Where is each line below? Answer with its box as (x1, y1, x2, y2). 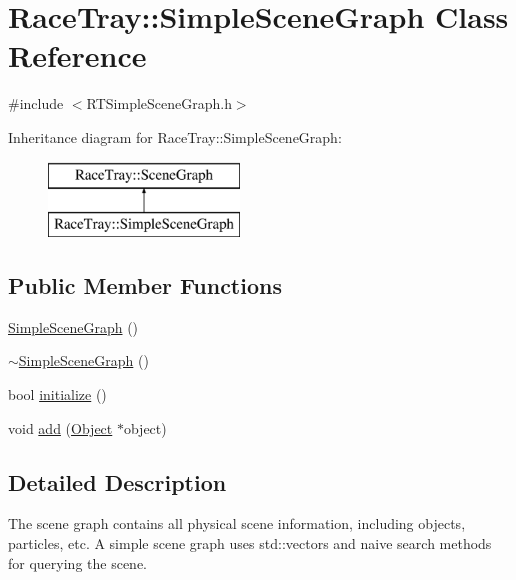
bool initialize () (8, 384, 107, 405)
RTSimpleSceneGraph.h (86, 93, 232, 114)
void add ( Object (8, 417, 113, 438)
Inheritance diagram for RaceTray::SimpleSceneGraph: (8, 126, 342, 147)
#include (8, 93, 64, 114)
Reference (8, 35, 147, 76)
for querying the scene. (8, 552, 147, 573)
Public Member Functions (8, 270, 282, 301)
